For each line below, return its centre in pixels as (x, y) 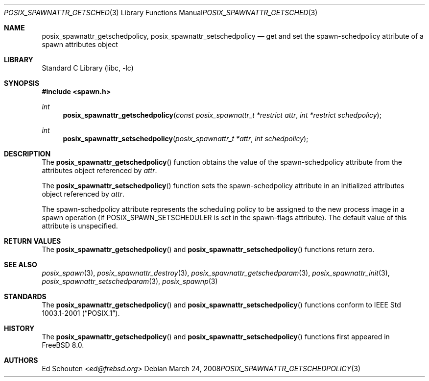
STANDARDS (25, 296)
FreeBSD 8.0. (63, 345)
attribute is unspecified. (80, 226)
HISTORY (19, 328)
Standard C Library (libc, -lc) (88, 68)
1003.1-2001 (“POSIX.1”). (81, 313)
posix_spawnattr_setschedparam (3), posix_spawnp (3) (130, 281)
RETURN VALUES (33, 241)
